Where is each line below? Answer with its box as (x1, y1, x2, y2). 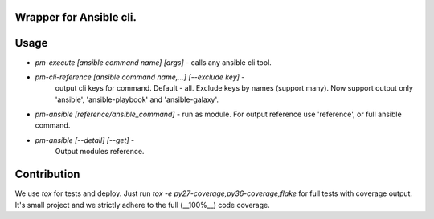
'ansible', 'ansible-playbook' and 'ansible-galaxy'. (55, 95, 219, 104)
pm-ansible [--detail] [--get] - (35, 135, 135, 144)
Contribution (14, 168, 80, 181)
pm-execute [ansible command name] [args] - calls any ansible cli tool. (35, 57, 272, 67)
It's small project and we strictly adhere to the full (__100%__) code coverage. (14, 200, 270, 209)
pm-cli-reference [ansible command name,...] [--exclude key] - (35, 72, 245, 82)
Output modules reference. (55, 147, 145, 156)
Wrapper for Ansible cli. (14, 10, 137, 24)
